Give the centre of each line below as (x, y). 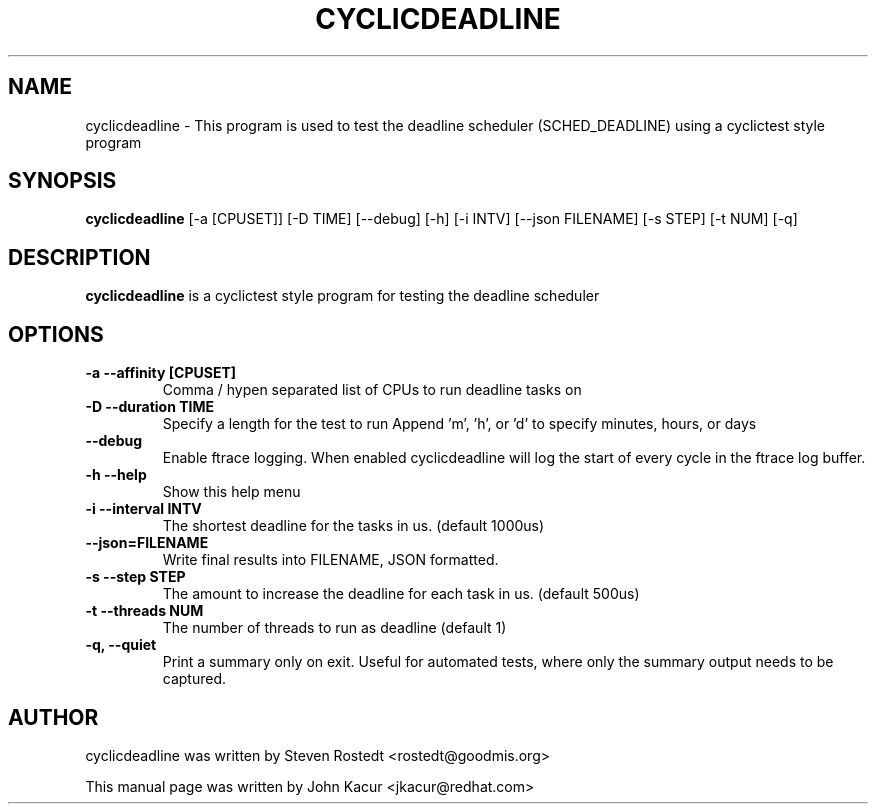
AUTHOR (53, 717)
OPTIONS (56, 334)
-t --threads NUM (144, 611)
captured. (194, 679)
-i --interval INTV (143, 509)
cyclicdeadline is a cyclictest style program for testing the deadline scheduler (342, 296)
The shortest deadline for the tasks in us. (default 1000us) (353, 526)
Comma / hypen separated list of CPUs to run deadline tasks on (372, 390)
